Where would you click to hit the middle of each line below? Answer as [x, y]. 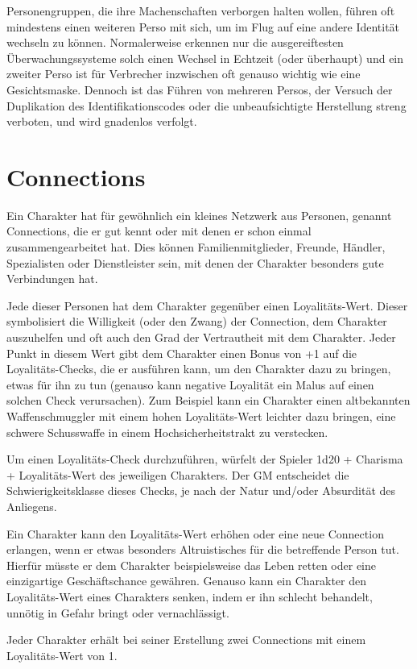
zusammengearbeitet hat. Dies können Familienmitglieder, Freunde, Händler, [196, 247]
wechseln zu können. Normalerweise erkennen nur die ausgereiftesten [175, 42]
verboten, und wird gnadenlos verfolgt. [102, 121]
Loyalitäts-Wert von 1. [62, 655]
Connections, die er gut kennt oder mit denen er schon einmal [159, 231]
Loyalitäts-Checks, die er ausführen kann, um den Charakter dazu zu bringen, [199, 369]
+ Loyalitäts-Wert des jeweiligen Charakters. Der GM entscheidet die [178, 474]
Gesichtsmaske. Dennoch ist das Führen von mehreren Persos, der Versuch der [200, 89]
